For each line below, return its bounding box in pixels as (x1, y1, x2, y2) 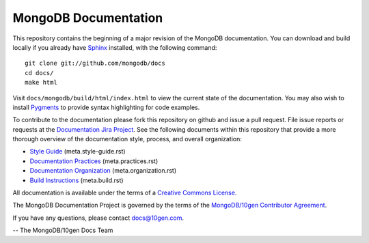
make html (25, 78, 57, 87)
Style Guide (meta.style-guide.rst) (29, 147, 126, 156)
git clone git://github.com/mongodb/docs (25, 59, 165, 68)
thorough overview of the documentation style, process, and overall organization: (12, 135, 242, 143)
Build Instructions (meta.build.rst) (29, 176, 124, 184)
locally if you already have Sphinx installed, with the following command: (12, 43, 217, 51)
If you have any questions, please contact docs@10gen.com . (12, 214, 184, 222)
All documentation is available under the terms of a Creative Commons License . (12, 188, 237, 197)
